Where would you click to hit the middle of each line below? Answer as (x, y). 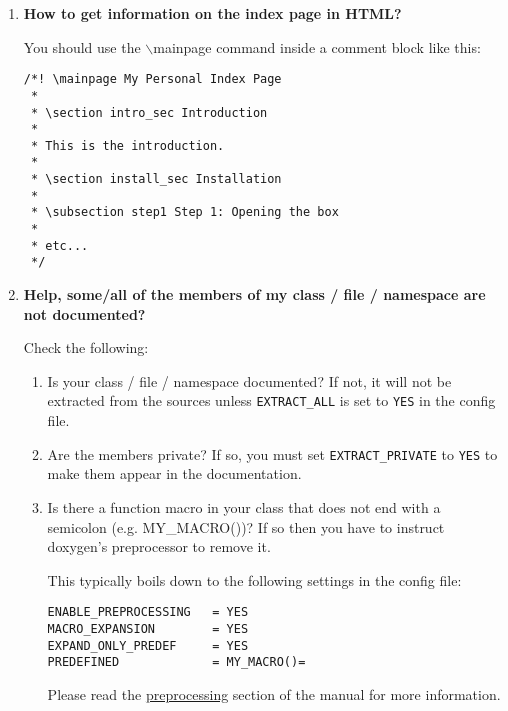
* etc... (59, 245)
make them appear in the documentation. (174, 473)
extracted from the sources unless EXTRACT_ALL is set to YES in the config (271, 400)
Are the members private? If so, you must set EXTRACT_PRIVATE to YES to (272, 453)
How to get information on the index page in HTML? (212, 13)
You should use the (82, 46)
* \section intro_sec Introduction (149, 112)
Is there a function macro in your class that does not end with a (244, 506)
